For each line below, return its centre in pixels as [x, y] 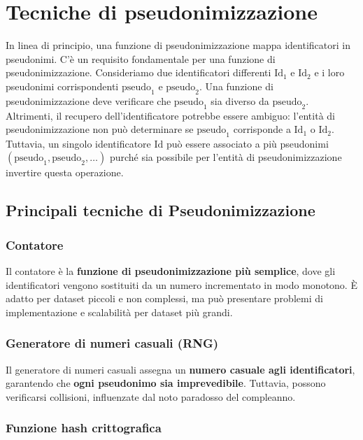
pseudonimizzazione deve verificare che [88, 100]
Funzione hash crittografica [84, 428]
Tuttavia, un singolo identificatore [78, 143]
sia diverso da [240, 100]
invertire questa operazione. [65, 172]
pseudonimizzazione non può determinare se [100, 129]
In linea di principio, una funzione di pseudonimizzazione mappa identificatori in [178, 45]
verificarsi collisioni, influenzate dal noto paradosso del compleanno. [151, 396]
